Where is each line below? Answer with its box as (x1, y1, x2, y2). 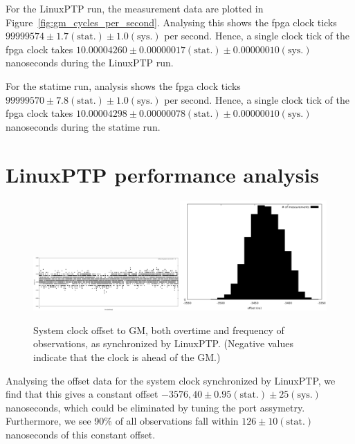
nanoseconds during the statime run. (6, 119, 161, 133)
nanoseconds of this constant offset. (6, 427, 156, 441)
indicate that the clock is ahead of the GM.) (33, 350, 221, 364)
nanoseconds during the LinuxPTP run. (6, 55, 174, 70)
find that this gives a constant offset (6, 387, 158, 401)
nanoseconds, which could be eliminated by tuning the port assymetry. (6, 400, 305, 414)
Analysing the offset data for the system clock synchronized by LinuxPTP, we (6, 373, 336, 387)
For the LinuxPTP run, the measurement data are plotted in (6, 1, 264, 15)
